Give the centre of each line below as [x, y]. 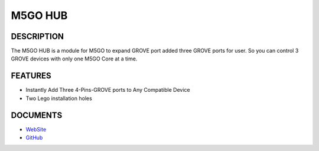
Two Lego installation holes [59, 98]
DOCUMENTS [37, 115]
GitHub [34, 138]
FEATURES [31, 76]
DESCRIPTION [38, 36]
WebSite [36, 129]
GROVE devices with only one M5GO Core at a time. [74, 59]
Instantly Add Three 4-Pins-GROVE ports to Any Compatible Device [108, 90]
